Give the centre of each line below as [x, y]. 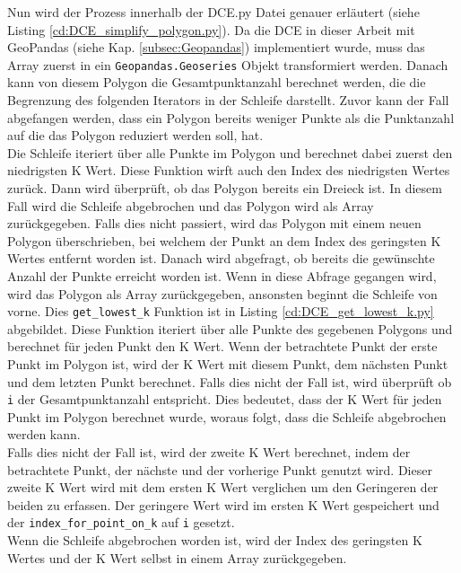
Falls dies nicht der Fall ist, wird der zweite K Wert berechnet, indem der [209, 452]
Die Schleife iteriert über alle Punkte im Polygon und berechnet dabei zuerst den [230, 152]
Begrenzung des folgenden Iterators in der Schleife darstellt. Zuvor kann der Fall [228, 100]
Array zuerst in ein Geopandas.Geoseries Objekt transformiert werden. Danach [228, 64]
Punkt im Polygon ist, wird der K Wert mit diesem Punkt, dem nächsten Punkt [228, 364]
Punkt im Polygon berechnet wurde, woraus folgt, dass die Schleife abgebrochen [227, 416]
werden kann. [44, 434]
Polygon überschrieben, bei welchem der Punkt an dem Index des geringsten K [224, 240]
